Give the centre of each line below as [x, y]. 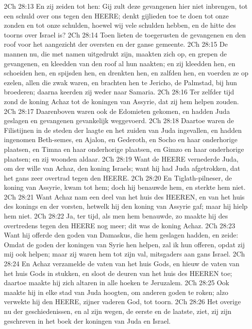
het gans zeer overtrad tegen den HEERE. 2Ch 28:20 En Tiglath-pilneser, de [118, 177]
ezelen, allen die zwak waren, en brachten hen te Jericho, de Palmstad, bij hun [121, 82]
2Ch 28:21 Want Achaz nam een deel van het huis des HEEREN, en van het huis [124, 196]
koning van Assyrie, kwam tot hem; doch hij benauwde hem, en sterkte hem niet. [125, 187]
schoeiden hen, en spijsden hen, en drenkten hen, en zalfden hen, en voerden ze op [126, 73]
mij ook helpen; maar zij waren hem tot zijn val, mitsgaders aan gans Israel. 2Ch [125, 254]
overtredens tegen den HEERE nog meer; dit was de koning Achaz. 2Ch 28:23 [120, 225]
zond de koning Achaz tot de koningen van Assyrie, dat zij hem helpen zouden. [121, 101]
